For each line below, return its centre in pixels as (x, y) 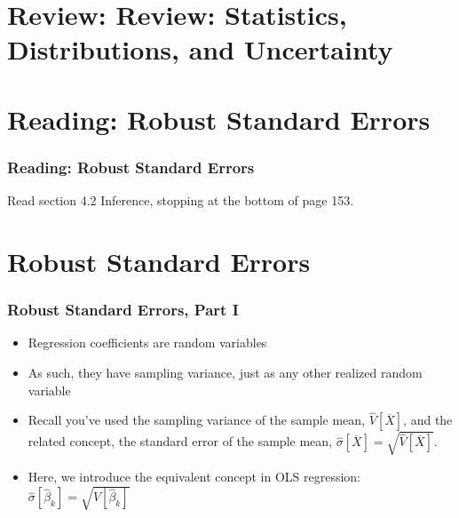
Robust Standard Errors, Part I (123, 310)
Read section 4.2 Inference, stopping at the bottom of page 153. (181, 200)
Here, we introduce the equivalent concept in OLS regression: (194, 476)
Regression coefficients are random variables (147, 343)
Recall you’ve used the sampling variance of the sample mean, (196, 420)
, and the (428, 420)
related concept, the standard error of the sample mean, (180, 441)
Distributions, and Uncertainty (200, 49)
